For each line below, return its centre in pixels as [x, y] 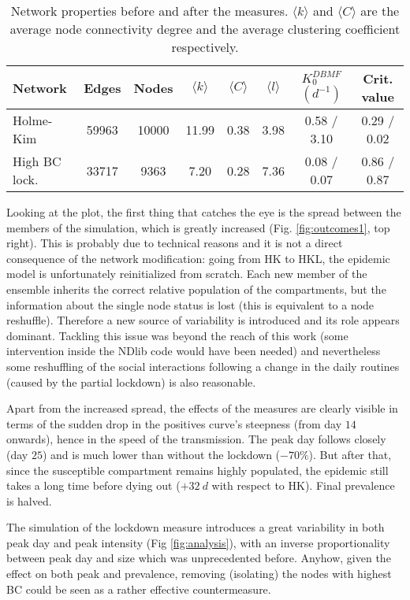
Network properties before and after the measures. [149, 11]
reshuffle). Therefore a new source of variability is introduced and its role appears [203, 320]
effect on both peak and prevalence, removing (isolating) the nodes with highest [199, 574]
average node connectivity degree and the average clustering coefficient [205, 29]
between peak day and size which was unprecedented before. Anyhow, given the [199, 558]
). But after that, [350, 454]
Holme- [33, 120]
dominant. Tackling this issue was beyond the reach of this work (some [177, 335]
